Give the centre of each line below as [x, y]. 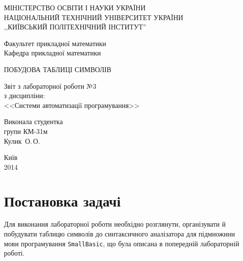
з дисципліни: [25, 95]
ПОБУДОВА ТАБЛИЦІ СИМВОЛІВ [58, 69]
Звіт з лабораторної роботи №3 [50, 86]
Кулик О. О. [22, 141]
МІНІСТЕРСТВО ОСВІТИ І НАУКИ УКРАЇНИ [75, 7]
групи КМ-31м [26, 131]
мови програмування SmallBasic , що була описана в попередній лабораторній [122, 243]
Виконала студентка [33, 121]
